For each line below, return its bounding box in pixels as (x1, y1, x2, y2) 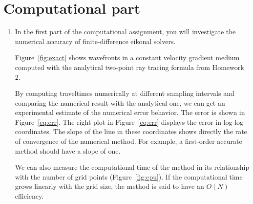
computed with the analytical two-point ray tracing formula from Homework (15, 62, 244, 72)
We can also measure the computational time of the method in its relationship (15, 162, 250, 172)
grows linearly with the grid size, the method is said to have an (15, 181, 204, 191)
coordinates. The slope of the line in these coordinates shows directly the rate (15, 126, 247, 136)
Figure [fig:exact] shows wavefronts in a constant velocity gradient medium (15, 52, 240, 63)
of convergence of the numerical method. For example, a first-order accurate (15, 136, 242, 146)
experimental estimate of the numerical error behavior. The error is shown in (15, 107, 245, 117)
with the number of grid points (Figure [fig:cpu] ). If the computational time (15, 171, 243, 181)
